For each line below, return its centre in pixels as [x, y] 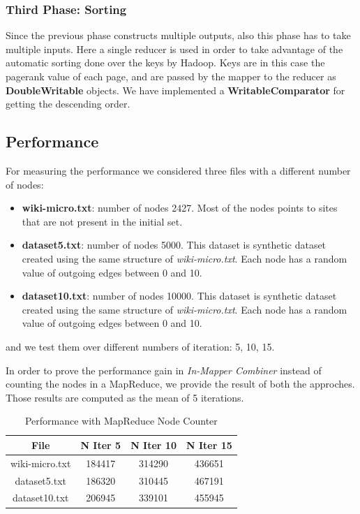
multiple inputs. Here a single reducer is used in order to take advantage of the [174, 49]
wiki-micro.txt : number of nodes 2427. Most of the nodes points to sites [180, 208]
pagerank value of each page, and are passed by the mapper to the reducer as [171, 76]
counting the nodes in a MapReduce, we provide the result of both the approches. [180, 384]
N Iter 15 [209, 445]
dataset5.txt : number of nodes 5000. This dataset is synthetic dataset [174, 245]
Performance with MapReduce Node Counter [121, 421]
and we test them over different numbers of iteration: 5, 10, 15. [140, 346]
